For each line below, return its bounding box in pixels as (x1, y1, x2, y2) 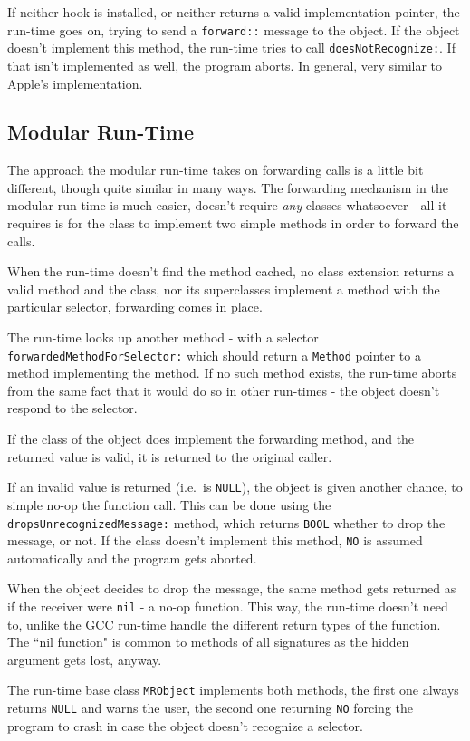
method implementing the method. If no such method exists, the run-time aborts (7, 363, 457, 382)
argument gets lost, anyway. (7, 650, 162, 669)
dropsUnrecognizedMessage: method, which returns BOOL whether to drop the (7, 513, 446, 532)
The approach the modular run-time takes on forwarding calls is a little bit (7, 160, 424, 179)
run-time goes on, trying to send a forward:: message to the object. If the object (7, 20, 460, 39)
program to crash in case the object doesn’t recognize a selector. (7, 716, 363, 735)
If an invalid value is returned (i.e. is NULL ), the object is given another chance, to (7, 477, 463, 496)
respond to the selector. (7, 399, 138, 418)
